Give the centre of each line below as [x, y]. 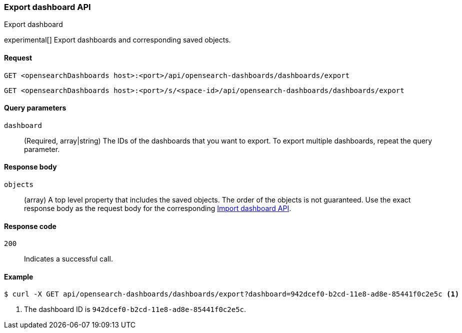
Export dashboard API [47, 7]
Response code [30, 226]
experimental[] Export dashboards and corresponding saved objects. [117, 40]
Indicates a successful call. [68, 259]
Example [19, 276]
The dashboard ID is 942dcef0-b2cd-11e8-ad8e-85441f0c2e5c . [135, 309]
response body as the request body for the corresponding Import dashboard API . [158, 208]
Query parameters [35, 108]
